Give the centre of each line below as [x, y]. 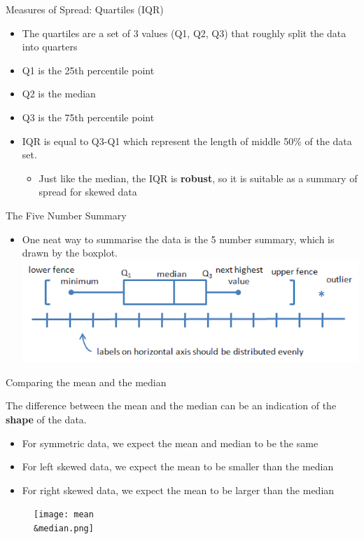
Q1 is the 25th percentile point [88, 70]
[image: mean [64, 515]
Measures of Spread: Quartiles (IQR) [85, 9]
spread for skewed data [88, 192]
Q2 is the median [59, 94]
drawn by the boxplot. [70, 253]
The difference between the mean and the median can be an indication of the [171, 405]
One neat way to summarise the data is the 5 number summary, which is [178, 239]
